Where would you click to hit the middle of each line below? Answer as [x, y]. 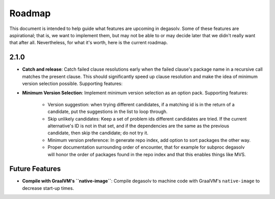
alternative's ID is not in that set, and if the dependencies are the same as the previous [138, 126]
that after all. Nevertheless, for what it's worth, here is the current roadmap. [89, 43]
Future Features [35, 169]
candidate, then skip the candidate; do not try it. [98, 133]
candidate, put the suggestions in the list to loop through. [108, 111]
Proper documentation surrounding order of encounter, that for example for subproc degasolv [146, 147]
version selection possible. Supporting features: [72, 83]
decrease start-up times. [48, 188]
